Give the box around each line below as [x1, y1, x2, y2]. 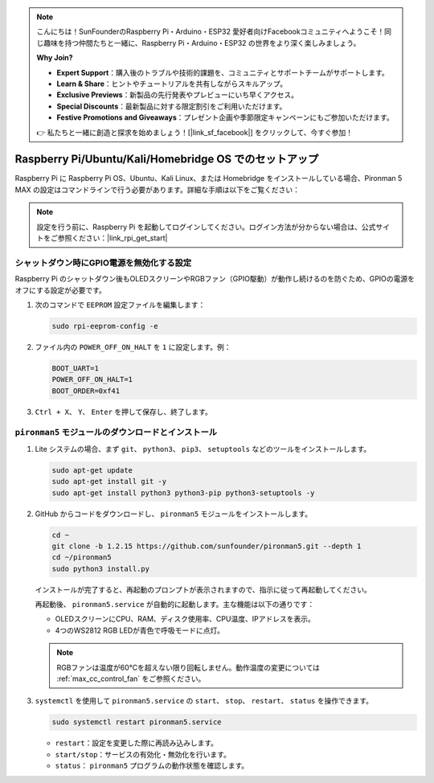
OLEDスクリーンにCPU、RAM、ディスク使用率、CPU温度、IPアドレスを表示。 [55, 614, 315, 624]
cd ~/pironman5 [51, 553, 112, 562]
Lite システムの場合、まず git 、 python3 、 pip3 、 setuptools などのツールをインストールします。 [35, 444, 371, 453]
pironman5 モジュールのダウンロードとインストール [14, 427, 217, 438]
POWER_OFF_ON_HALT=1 [51, 375, 133, 384]
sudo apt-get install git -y [51, 477, 167, 486]
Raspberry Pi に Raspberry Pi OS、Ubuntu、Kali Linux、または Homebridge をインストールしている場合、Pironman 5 [14, 174, 403, 183]
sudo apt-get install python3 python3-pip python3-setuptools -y [51, 488, 315, 498]
